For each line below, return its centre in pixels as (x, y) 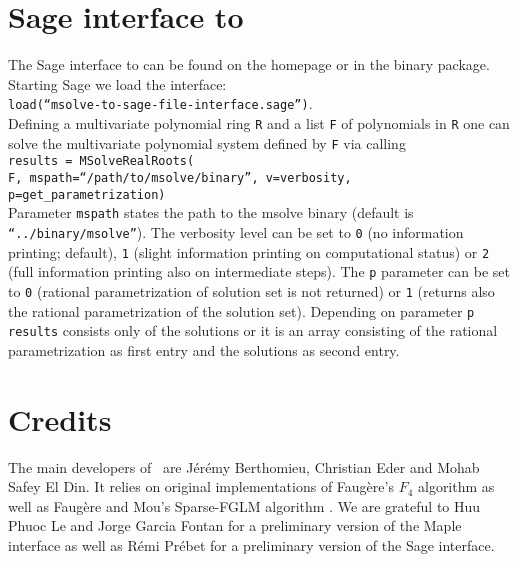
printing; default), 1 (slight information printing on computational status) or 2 (249, 251)
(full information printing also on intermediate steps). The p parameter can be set (259, 271)
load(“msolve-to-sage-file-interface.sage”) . (160, 103)
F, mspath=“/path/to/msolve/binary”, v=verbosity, (180, 177)
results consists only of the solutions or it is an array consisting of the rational (253, 330)
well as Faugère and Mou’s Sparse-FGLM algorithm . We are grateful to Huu (244, 505)
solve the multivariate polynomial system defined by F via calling (207, 142)
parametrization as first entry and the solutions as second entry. (204, 349)
